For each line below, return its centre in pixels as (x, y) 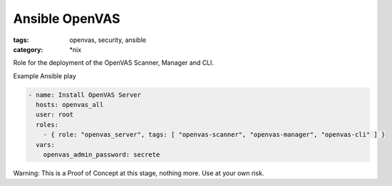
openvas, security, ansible (108, 40)
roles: (47, 124)
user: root (55, 115)
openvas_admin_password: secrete (102, 155)
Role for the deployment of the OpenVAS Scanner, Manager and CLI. (113, 63)
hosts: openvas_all (70, 105)
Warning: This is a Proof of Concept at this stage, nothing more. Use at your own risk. (139, 173)
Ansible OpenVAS (67, 19)
